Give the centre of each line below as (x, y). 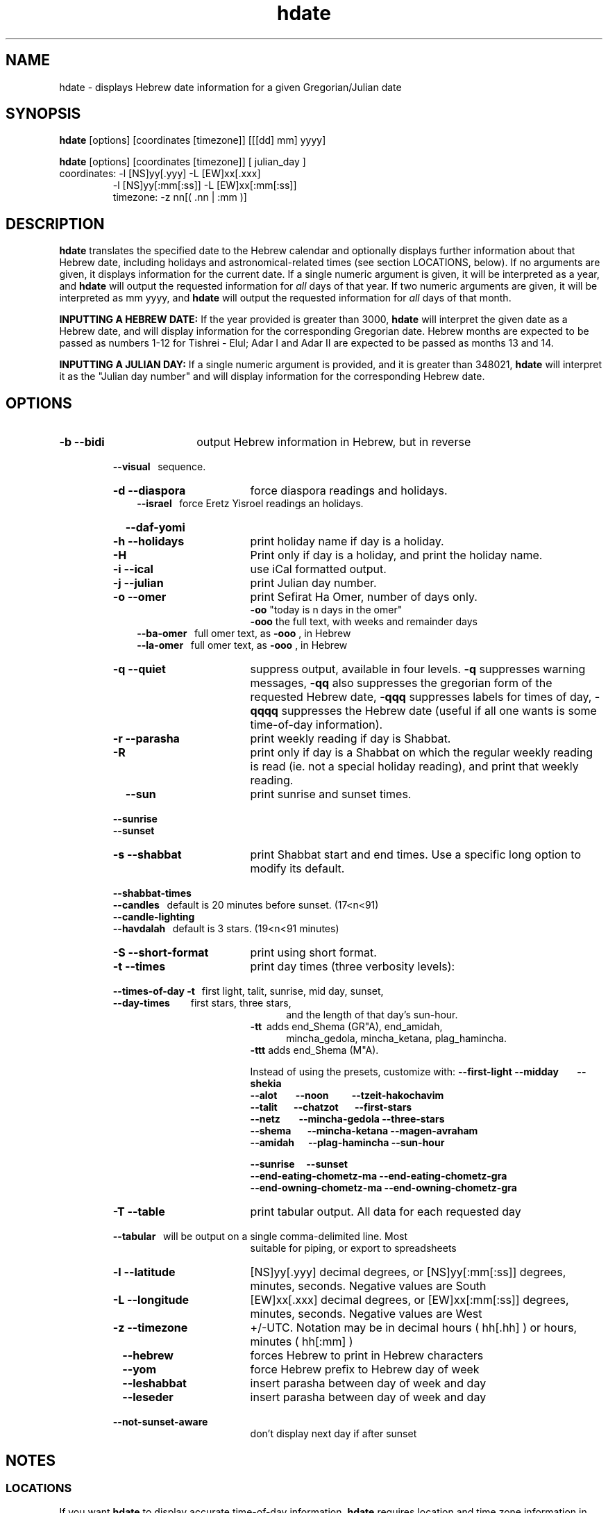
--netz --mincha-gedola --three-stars (347, 1119)
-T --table (139, 1212)
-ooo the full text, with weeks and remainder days (364, 622)
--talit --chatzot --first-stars (331, 1107)
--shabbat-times (152, 893)
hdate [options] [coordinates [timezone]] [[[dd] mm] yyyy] (193, 140)
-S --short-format (161, 953)
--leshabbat (154, 1383)
